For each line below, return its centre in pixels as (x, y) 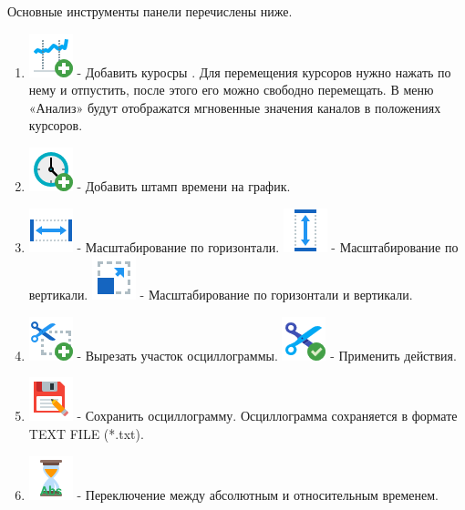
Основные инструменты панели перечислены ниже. (150, 11)
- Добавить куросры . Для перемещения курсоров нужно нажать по (264, 71)
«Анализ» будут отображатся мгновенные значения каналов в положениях (235, 107)
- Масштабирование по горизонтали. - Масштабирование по (268, 246)
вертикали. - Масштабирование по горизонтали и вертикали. (221, 295)
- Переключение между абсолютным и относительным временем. (258, 494)
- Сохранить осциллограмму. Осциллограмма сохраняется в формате (267, 416)
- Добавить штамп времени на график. (184, 185)
